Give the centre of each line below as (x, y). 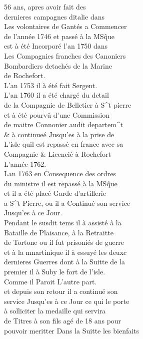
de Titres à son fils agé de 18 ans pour (63, 320)
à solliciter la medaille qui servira (55, 311)
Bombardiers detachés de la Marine (58, 65)
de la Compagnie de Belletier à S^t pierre (68, 104)
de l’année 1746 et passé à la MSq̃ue (59, 36)
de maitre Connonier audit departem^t (64, 124)
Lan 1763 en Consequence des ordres (60, 174)
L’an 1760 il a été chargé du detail (56, 95)
